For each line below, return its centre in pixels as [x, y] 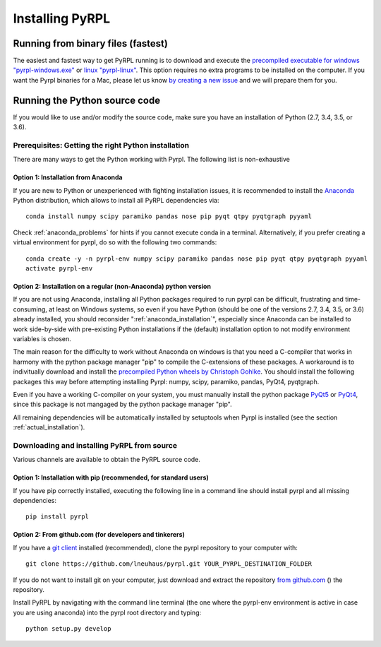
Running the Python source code [87, 100]
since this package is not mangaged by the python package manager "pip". [122, 404]
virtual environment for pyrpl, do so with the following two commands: [115, 242]
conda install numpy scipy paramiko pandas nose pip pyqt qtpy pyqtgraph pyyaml [169, 216]
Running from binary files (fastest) [91, 43]
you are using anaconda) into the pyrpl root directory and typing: [107, 612]
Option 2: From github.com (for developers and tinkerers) [99, 535]
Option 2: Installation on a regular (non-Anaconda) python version [112, 287]
